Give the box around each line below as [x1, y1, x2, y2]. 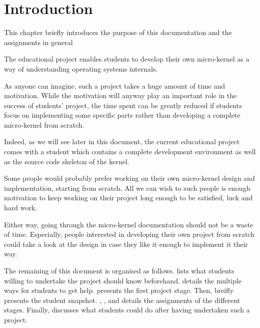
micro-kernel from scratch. [4, 119, 84, 130]
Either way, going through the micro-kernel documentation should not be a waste [4, 219, 253, 229]
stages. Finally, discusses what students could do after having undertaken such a [4, 304, 250, 315]
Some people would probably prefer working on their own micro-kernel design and [4, 173, 255, 183]
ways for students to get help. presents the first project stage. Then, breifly [4, 285, 234, 295]
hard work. [4, 202, 37, 213]
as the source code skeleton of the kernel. [4, 156, 129, 166]
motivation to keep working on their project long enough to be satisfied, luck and [4, 192, 253, 203]
